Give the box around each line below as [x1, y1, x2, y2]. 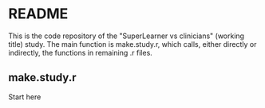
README [8, 5, 69, 23]
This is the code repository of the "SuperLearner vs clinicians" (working [8, 31, 245, 40]
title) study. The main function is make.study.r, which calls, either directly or [8, 39, 257, 48]
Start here [8, 92, 42, 102]
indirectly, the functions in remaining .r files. [8, 48, 153, 57]
